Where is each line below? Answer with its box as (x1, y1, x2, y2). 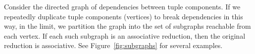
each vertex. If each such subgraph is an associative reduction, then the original (4, 30, 246, 41)
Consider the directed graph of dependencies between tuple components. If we (4, 1, 241, 11)
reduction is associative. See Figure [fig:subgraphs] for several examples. (4, 40, 223, 51)
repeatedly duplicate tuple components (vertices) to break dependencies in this (4, 11, 243, 21)
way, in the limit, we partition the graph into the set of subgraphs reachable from (4, 21, 251, 31)
